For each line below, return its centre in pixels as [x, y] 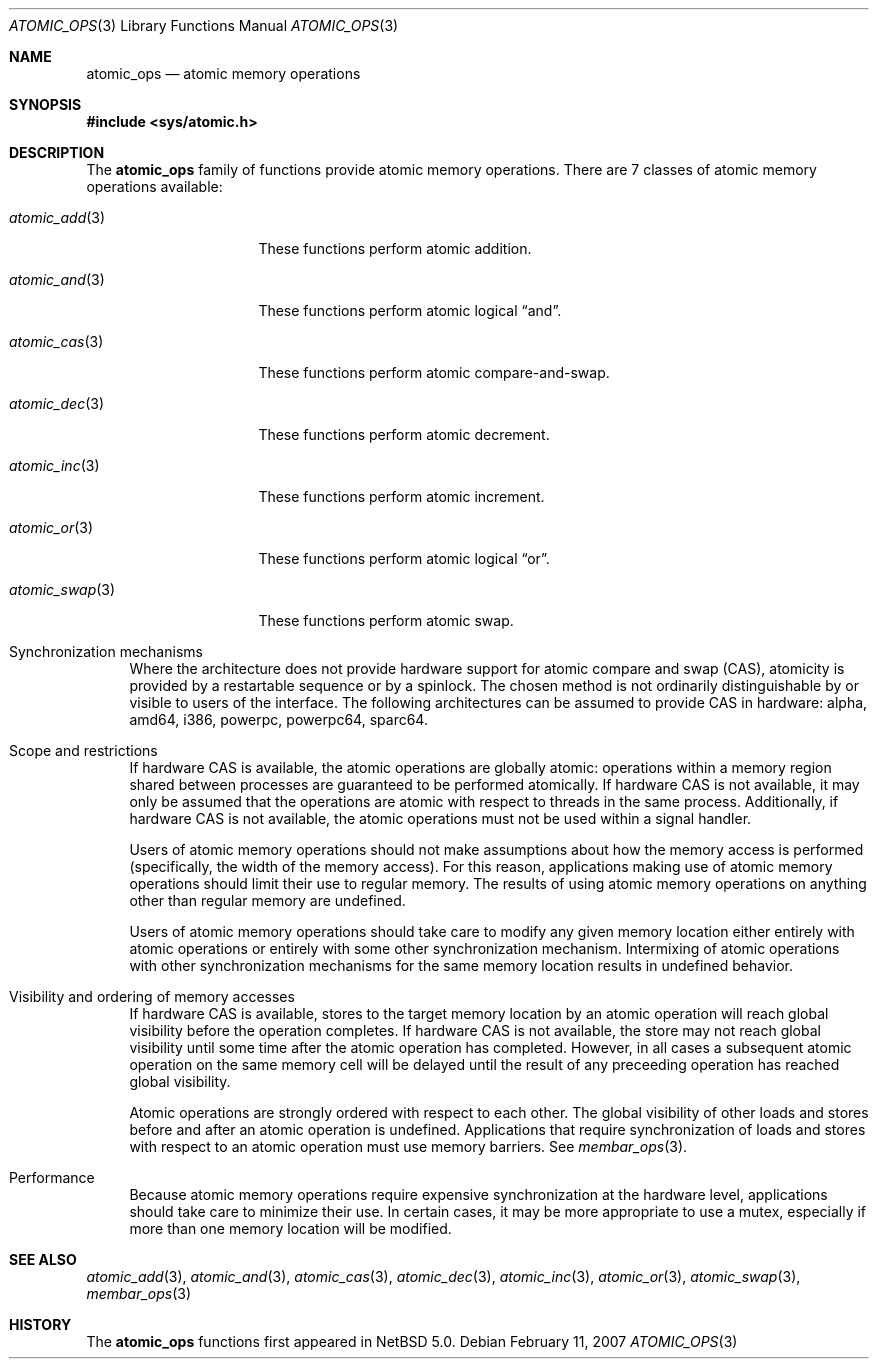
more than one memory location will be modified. [290, 1228]
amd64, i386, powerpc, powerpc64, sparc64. [278, 719]
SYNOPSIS [45, 104]
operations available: [154, 186]
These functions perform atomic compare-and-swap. [434, 372]
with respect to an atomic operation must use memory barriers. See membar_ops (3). [408, 1146]
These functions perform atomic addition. [395, 248]
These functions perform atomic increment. [401, 496]
